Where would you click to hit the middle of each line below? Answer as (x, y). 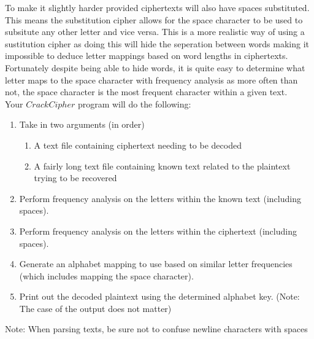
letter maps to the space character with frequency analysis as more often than (151, 80)
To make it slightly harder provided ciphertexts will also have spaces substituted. (157, 7)
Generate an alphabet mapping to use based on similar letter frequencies (156, 264)
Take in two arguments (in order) (82, 124)
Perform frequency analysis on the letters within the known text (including (160, 198)
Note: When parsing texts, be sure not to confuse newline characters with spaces (156, 329)
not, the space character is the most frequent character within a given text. (146, 92)
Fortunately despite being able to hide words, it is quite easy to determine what (155, 67)
